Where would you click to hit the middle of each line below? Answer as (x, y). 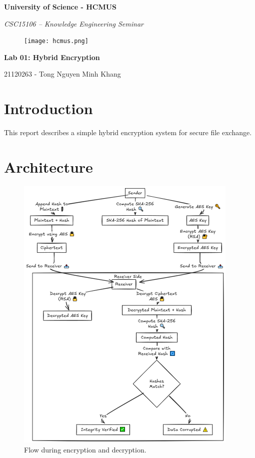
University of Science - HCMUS (60, 7)
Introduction (48, 108)
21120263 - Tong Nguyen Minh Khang (62, 74)
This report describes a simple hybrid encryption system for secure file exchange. (128, 132)
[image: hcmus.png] (56, 41)
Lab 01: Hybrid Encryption (52, 57)
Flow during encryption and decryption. (85, 449)
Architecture (48, 166)
